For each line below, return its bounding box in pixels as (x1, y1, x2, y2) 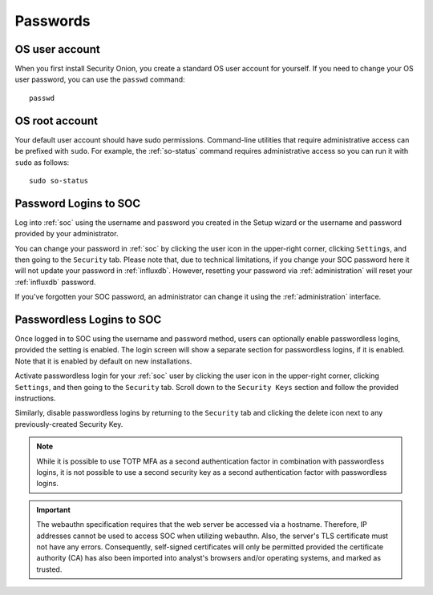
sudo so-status (29, 176, 89, 185)
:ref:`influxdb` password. (14, 277, 96, 287)
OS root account (14, 114, 98, 127)
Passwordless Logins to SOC (14, 312, 162, 326)
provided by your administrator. (14, 229, 119, 239)
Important (36, 505, 71, 514)
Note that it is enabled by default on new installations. (14, 356, 192, 366)
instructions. (14, 393, 56, 404)
